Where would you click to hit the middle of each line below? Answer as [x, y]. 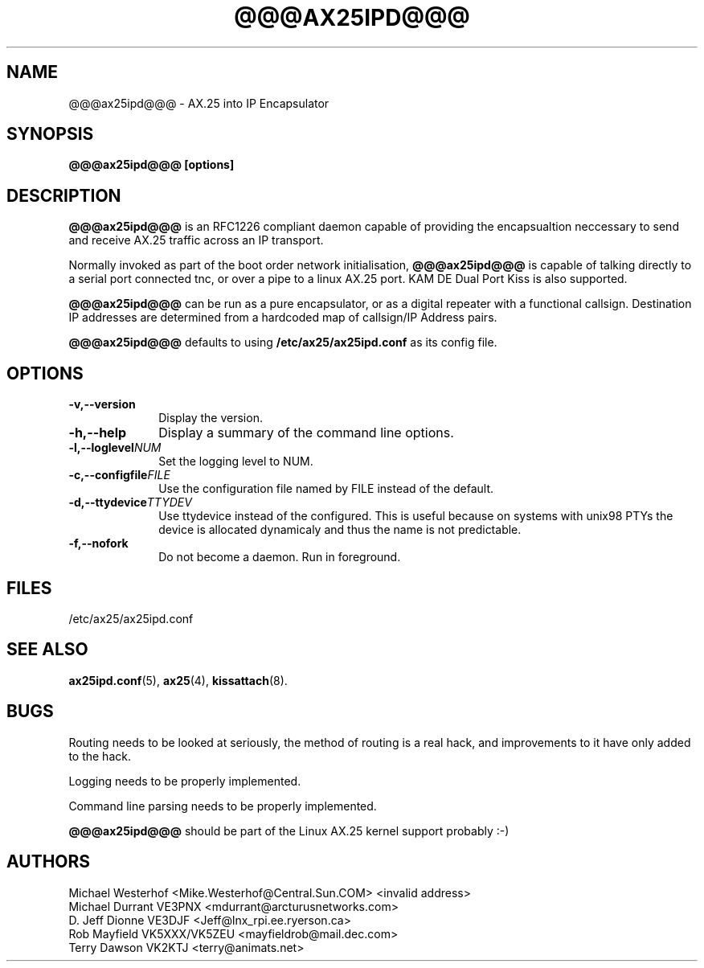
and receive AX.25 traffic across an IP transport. [196, 240]
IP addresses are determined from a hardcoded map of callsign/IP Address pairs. [283, 318]
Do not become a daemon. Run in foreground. [280, 557]
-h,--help [98, 433]
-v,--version [102, 404]
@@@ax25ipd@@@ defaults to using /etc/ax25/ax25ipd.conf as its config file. [283, 342]
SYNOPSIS [50, 134]
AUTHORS [49, 862]
